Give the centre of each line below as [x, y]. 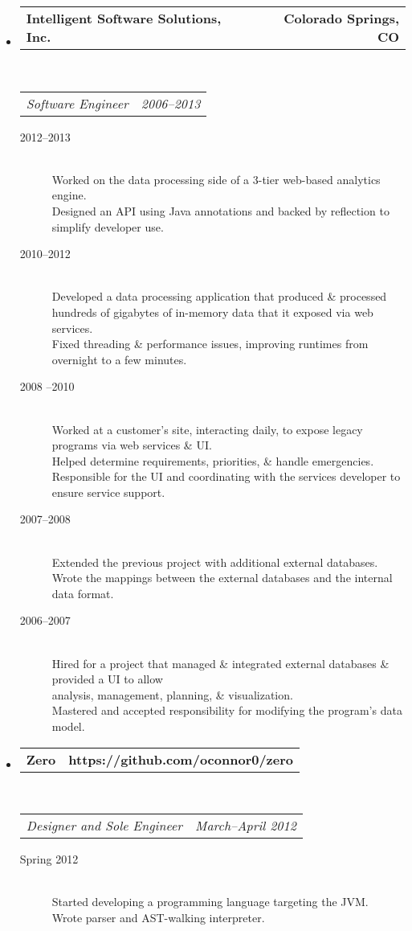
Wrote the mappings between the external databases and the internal [222, 578]
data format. [83, 593]
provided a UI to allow [107, 679]
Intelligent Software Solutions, [124, 18]
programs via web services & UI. [132, 445]
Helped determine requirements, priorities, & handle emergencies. [213, 460]
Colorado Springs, [341, 18]
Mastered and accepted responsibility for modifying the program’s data [227, 710]
